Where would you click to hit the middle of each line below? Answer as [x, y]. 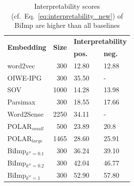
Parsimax [22, 102]
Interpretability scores [67, 6]
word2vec [21, 65]
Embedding [27, 47]
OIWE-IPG [25, 77]
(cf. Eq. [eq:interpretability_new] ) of [67, 15]
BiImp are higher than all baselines [67, 25]
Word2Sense [26, 114]
